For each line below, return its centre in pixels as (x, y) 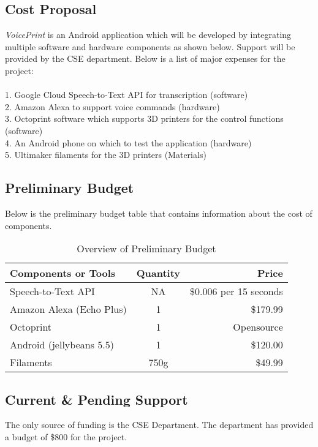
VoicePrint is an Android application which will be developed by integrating (148, 35)
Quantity (158, 273)
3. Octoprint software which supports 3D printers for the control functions (144, 118)
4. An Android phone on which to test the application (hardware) (128, 142)
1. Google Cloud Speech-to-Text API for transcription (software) (127, 95)
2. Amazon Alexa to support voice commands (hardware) (112, 106)
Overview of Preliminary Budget (146, 249)
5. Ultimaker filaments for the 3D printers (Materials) (106, 155)
